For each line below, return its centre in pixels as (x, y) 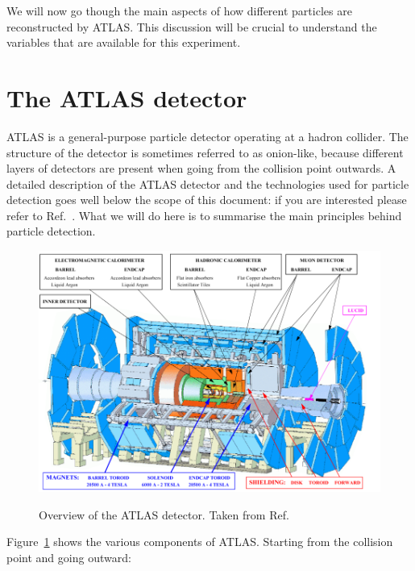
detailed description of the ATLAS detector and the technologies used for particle (208, 183)
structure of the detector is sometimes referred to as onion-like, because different (205, 152)
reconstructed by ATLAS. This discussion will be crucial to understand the (192, 26)
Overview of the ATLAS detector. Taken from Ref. (164, 514)
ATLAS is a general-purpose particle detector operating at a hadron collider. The (207, 136)
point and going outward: (69, 557)
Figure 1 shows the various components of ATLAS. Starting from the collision (200, 542)
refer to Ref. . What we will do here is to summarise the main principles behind (204, 215)
